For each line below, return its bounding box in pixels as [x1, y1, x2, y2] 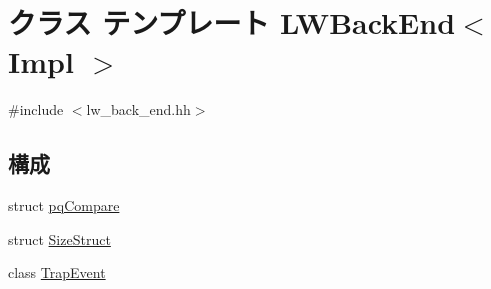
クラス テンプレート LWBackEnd [8, 2, 456, 43]
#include [8, 99, 64, 120]
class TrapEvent [8, 262, 106, 283]
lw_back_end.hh [86, 99, 191, 120]
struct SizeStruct [8, 228, 111, 249]
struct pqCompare [8, 195, 120, 216]
